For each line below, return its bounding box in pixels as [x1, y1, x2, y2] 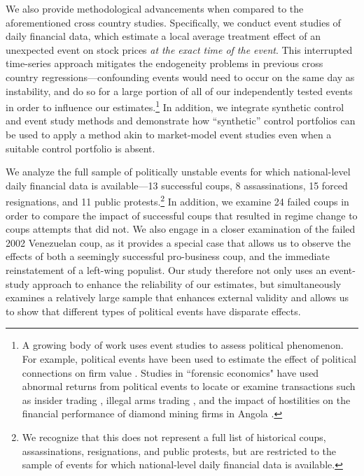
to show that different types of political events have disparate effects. [6, 303, 301, 318]
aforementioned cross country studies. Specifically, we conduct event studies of [6, 15, 341, 29]
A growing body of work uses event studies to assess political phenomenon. [22, 338, 344, 352]
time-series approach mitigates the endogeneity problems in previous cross [6, 56, 323, 71]
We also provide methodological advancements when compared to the [6, 1, 304, 15]
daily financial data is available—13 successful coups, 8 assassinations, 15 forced [6, 178, 348, 192]
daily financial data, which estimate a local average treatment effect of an [6, 29, 321, 43]
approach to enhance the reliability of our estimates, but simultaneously [32, 276, 342, 291]
